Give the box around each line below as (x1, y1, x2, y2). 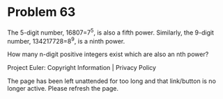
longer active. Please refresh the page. (7, 84, 119, 93)
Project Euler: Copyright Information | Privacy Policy (7, 64, 157, 72)
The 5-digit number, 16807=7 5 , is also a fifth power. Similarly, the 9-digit (7, 27, 215, 37)
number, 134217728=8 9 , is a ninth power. (7, 35, 125, 45)
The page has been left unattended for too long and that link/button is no (7, 77, 216, 85)
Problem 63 (7, 4, 76, 20)
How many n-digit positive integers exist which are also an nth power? (7, 50, 209, 59)
